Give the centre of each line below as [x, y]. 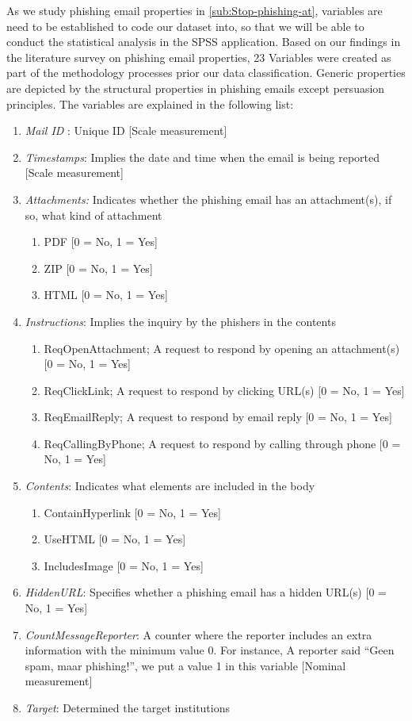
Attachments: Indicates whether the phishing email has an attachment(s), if [208, 199]
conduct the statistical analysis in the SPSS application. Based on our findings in [204, 42]
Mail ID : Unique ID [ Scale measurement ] [126, 130]
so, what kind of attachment [93, 215]
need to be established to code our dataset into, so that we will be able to [185, 26]
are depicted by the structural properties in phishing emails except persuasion [196, 88]
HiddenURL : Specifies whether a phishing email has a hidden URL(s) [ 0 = [206, 592]
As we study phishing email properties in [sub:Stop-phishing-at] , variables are [195, 10]
